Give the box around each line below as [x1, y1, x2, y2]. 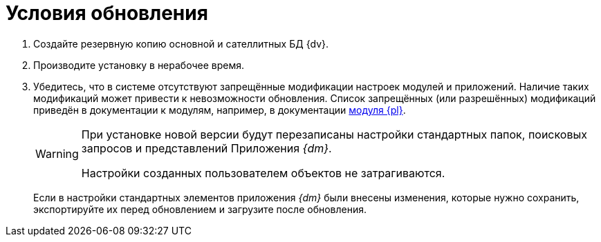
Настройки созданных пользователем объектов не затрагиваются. [81, 165, 445, 180]
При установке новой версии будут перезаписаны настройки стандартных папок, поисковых [81, 127, 587, 141]
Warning [35, 146, 79, 161]
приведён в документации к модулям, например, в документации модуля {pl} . [33, 103, 406, 116]
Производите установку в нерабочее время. [33, 59, 244, 71]
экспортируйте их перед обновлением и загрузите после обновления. [33, 203, 367, 215]
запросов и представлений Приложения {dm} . [81, 141, 332, 155]
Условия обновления [6, 1, 208, 25]
